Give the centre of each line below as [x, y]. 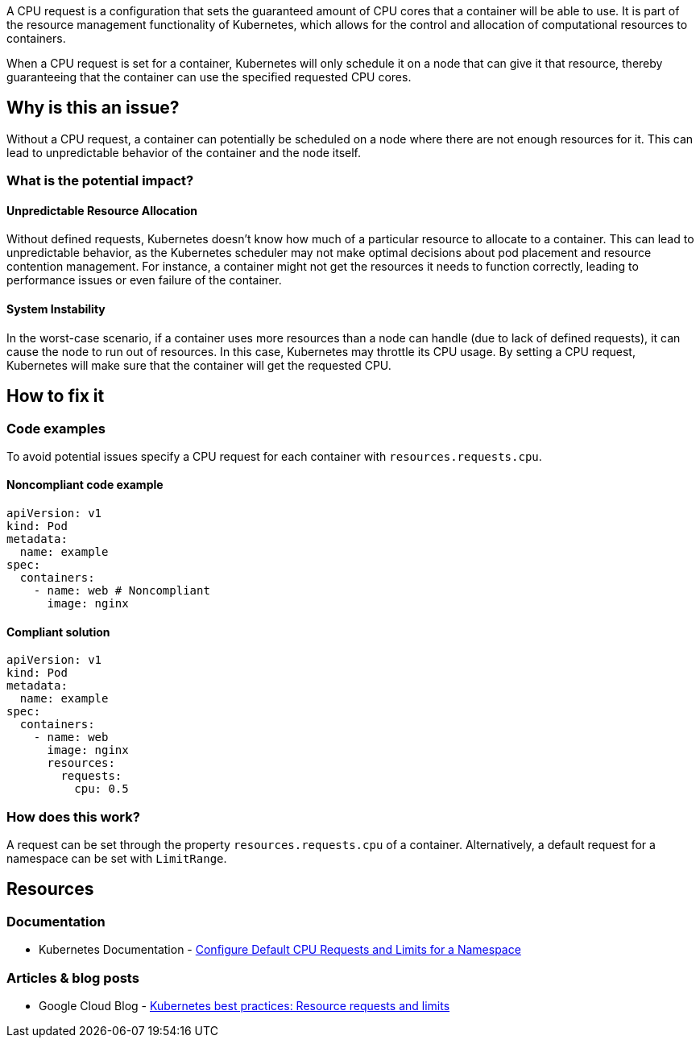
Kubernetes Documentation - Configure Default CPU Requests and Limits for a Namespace [280, 950]
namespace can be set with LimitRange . [117, 859]
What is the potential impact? [100, 181]
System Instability [56, 309]
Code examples [56, 428]
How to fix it [56, 396]
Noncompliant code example [85, 485]
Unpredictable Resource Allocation [102, 210]
